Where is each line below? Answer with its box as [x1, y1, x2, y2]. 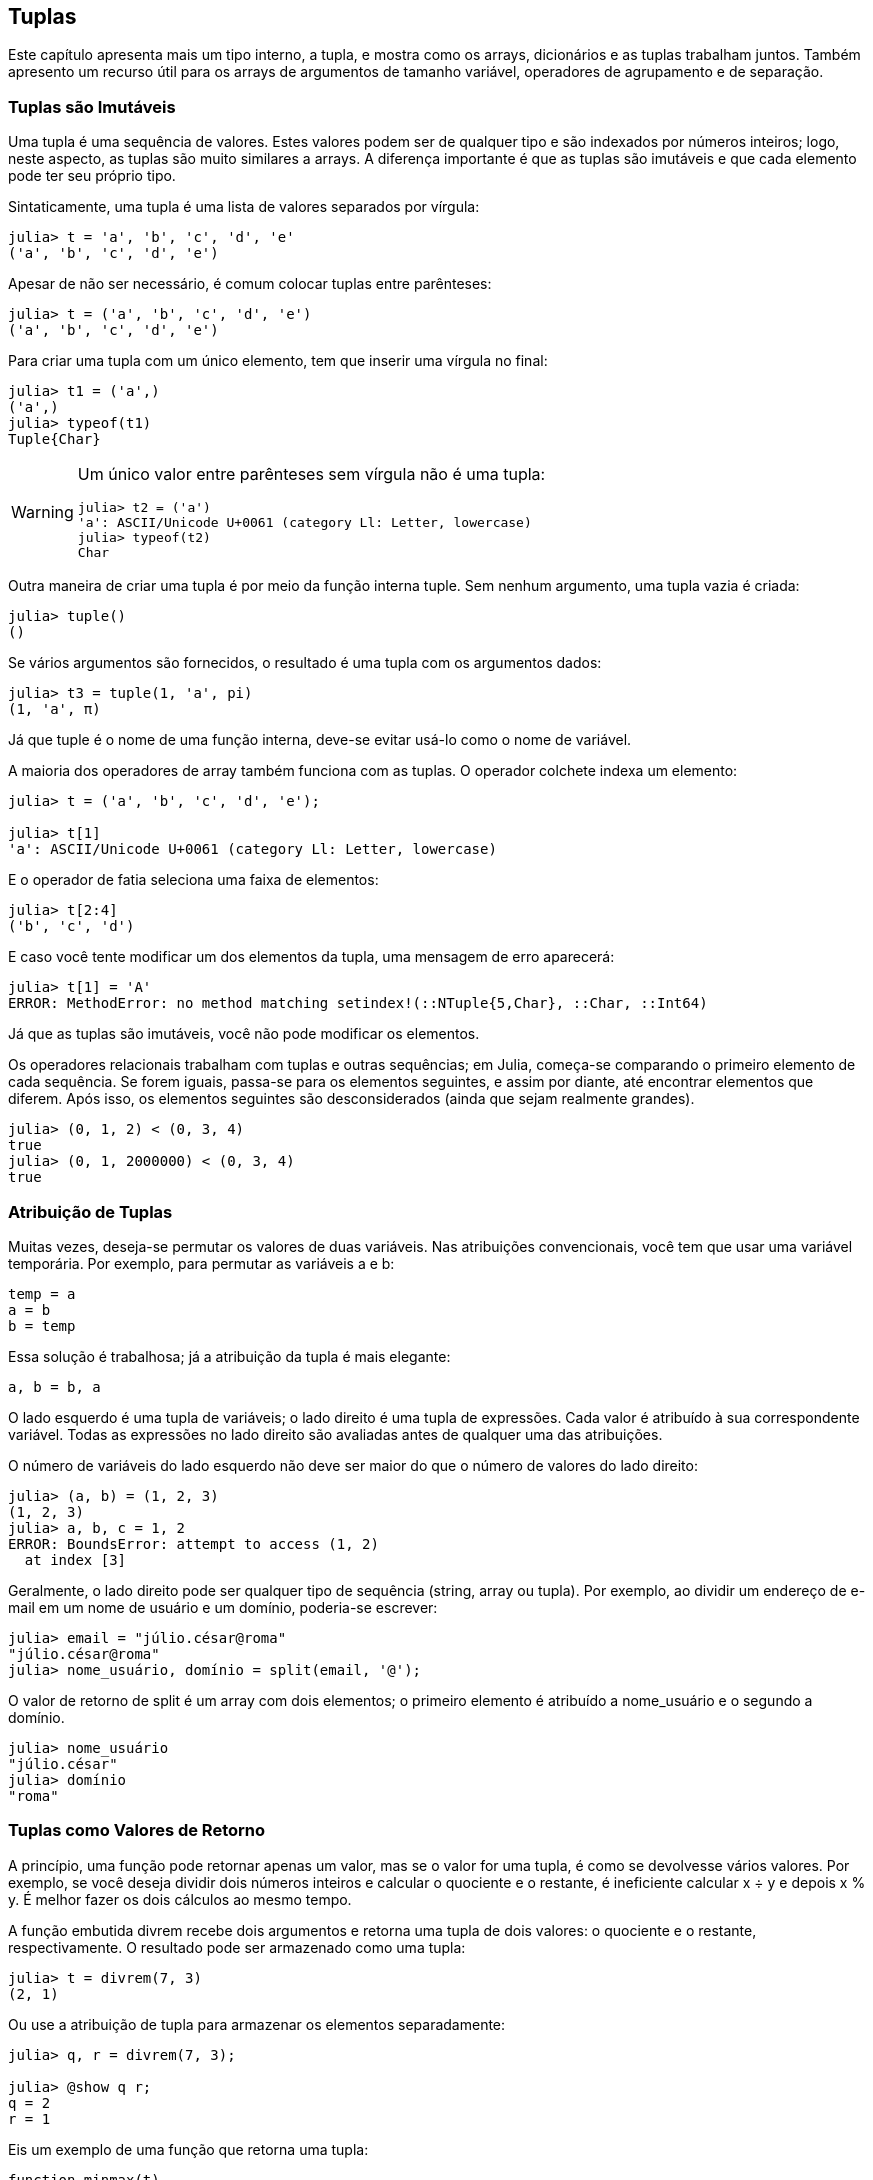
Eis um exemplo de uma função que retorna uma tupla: [8, 2140, 369, 2158]
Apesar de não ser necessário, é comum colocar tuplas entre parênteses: [8, 275, 492, 293]
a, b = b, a [8, 1378, 101, 1395]
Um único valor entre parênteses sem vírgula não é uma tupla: [77, 464, 546, 485]
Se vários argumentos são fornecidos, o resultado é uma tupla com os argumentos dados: [8, 654, 602, 672]
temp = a [8, 1285, 76, 1302]
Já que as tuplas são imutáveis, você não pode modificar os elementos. [8, 1025, 480, 1043]
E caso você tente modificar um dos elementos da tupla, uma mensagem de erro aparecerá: [8, 948, 615, 966]
